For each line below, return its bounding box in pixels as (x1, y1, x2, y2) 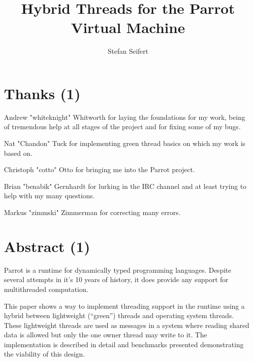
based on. (4, 147, 32, 158)
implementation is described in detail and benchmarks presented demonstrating (4, 339, 244, 349)
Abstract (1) (4, 236, 91, 256)
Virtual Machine (71, 17, 185, 37)
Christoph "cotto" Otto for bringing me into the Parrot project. (4, 164, 195, 175)
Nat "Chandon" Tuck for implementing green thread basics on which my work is (4, 138, 246, 148)
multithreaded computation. (4, 284, 89, 294)
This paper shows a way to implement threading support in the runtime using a (4, 300, 245, 311)
